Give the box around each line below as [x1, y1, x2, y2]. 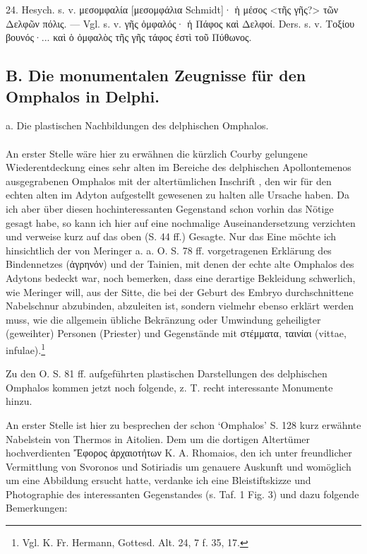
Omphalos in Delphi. [6, 85, 160, 107]
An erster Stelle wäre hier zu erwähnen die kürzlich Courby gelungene [6, 146, 308, 160]
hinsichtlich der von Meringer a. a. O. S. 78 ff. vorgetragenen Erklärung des [6, 242, 332, 257]
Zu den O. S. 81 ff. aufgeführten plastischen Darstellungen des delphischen [6, 366, 327, 381]
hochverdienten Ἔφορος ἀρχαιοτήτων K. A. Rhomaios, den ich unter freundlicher [6, 445, 352, 460]
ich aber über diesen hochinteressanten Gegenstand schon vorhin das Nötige [6, 201, 334, 216]
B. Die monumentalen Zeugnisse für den [6, 64, 306, 86]
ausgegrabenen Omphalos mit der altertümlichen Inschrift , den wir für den [6, 173, 332, 188]
